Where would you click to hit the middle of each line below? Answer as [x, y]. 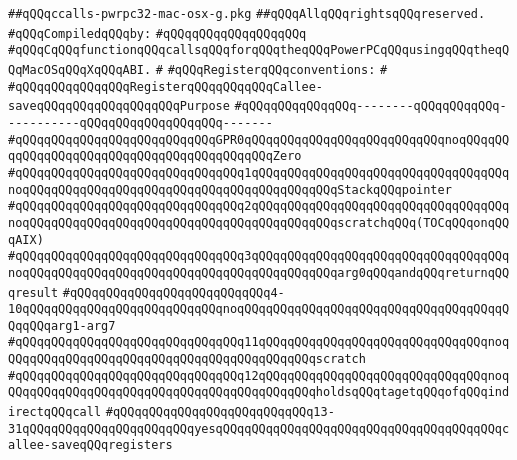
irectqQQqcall [55, 412]
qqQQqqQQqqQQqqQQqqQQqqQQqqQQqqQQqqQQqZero [155, 156]
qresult [33, 292]
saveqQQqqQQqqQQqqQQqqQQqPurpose [119, 106]
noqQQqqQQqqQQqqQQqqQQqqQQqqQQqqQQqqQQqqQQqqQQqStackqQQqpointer [230, 189]
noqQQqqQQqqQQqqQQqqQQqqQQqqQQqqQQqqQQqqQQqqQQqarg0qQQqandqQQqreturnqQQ [259, 272]
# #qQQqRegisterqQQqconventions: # [271, 69]
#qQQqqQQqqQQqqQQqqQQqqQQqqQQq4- [173, 292]
